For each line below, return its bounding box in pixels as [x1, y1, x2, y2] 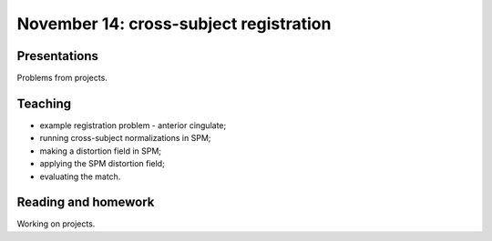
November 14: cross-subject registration [16, 14, 332, 34]
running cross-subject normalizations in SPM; [39, 133, 211, 144]
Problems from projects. [16, 73, 108, 84]
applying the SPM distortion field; [39, 158, 166, 169]
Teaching [16, 95, 72, 111]
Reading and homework [16, 195, 155, 210]
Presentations [16, 48, 99, 64]
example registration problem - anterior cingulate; [39, 119, 227, 131]
